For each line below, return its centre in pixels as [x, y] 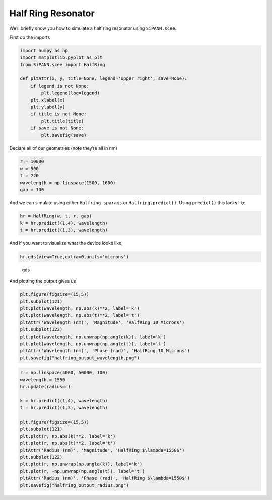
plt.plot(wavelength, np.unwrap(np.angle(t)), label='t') [93, 344]
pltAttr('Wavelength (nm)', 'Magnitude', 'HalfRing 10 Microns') [102, 322]
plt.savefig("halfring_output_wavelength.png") [80, 358]
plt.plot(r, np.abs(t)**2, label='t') [68, 443]
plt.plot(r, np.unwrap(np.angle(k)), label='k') [81, 464]
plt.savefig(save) [64, 135]
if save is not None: [57, 128]
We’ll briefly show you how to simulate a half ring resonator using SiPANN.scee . [93, 28]
